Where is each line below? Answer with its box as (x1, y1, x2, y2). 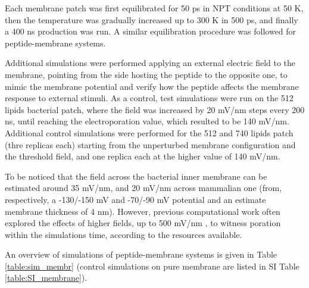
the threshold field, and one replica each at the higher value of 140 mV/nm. (5, 150, 280, 162)
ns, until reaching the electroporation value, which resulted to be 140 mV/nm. (5, 115, 289, 127)
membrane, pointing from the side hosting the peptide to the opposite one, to (5, 68, 288, 80)
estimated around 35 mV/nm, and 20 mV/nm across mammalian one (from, (5, 181, 282, 194)
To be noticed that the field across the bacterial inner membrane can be (5, 170, 267, 182)
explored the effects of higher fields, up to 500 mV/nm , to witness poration (5, 217, 281, 229)
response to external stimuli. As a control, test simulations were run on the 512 (5, 92, 294, 104)
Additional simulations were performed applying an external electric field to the (5, 57, 296, 69)
